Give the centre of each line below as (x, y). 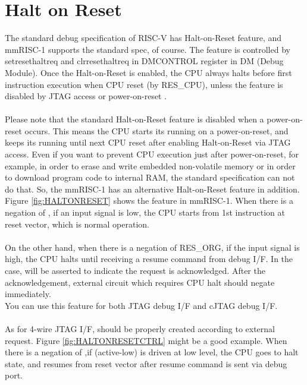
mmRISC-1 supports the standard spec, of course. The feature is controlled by (148, 49)
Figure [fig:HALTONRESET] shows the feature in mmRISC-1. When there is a (149, 201)
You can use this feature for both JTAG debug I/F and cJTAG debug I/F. (141, 305)
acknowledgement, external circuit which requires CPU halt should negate (140, 282)
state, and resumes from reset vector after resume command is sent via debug (146, 363)
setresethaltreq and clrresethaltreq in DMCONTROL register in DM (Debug (144, 61)
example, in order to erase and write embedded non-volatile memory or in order (150, 165)
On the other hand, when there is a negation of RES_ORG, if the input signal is (152, 247)
